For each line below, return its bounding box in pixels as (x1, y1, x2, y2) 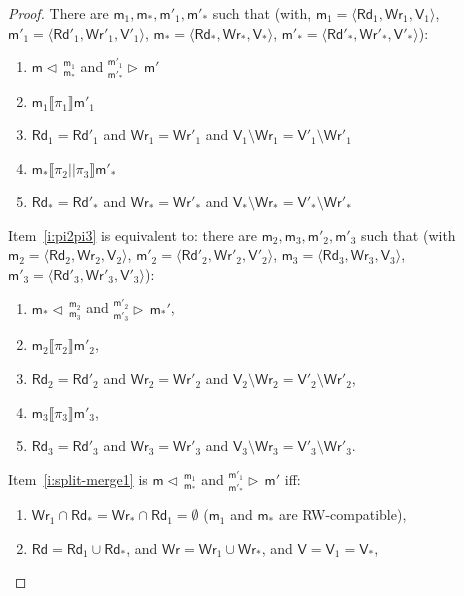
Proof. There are (8, 3, 109, 23)
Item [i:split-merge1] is (8, 469, 148, 490)
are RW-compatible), (278, 504, 407, 525)
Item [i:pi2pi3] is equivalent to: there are (8, 224, 258, 245)
